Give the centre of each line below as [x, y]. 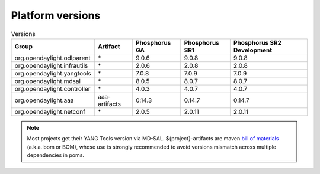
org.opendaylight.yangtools [53, 73]
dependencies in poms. [55, 155]
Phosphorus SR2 [257, 42]
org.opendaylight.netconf [50, 111]
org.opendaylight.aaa [44, 100]
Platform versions [56, 15]
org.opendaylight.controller [53, 88]
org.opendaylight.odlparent [53, 58]
